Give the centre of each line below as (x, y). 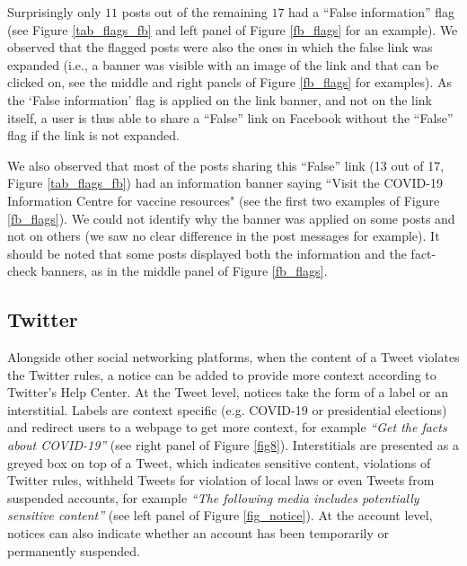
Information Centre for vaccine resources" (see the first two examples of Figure (224, 200)
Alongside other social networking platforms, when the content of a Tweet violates (233, 357)
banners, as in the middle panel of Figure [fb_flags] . (184, 271)
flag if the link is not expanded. (93, 135)
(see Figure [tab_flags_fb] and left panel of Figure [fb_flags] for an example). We (233, 29)
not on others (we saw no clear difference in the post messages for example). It (224, 236)
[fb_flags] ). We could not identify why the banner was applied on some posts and (231, 218)
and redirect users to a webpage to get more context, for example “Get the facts (227, 427)
